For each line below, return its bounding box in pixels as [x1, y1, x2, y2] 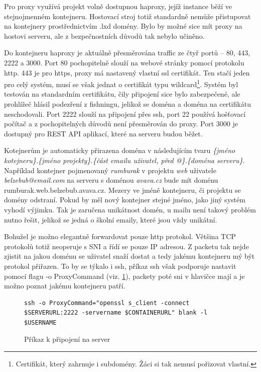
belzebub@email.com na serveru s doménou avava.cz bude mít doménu [4, 175, 218, 185]
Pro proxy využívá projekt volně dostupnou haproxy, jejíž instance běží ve [4, 1, 232, 11]
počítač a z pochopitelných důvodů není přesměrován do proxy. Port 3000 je [4, 118, 238, 129]
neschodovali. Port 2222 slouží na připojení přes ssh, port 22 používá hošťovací [4, 108, 246, 119]
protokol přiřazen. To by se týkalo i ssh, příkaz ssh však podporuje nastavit [4, 260, 236, 271]
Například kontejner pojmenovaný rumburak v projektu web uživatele [4, 165, 216, 175]
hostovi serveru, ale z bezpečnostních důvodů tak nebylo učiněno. [4, 30, 205, 41]
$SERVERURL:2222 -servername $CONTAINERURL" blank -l [24, 309, 208, 317]
